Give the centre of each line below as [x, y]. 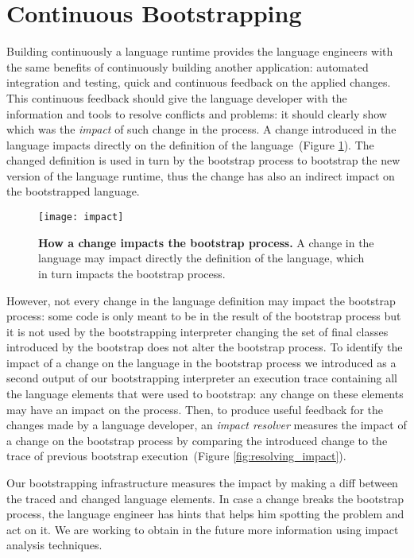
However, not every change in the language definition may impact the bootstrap [201, 300]
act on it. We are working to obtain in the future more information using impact [203, 529]
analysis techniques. [54, 545]
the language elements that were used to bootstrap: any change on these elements [205, 394]
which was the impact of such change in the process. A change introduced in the [201, 129]
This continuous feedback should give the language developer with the [177, 97]
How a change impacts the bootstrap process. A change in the [206, 242]
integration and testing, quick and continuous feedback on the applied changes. [199, 82]
